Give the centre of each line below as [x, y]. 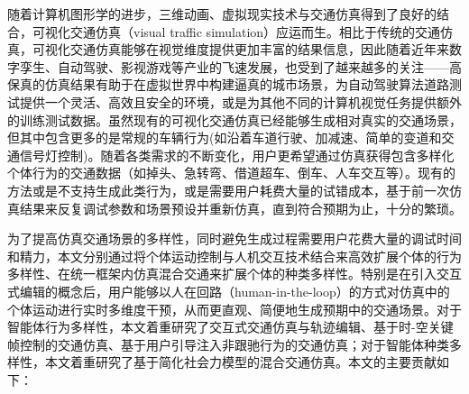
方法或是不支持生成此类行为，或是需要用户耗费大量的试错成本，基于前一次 [228, 190]
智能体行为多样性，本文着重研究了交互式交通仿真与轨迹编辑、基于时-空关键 [230, 327]
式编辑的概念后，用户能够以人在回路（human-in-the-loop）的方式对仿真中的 [229, 291]
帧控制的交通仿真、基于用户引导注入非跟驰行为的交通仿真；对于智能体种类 [228, 344]
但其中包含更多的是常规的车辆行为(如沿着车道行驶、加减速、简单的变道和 [225, 137]
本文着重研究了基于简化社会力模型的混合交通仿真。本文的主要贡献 [240, 362]
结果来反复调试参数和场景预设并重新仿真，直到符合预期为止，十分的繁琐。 [240, 208]
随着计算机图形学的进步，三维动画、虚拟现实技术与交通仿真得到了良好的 [222, 14]
